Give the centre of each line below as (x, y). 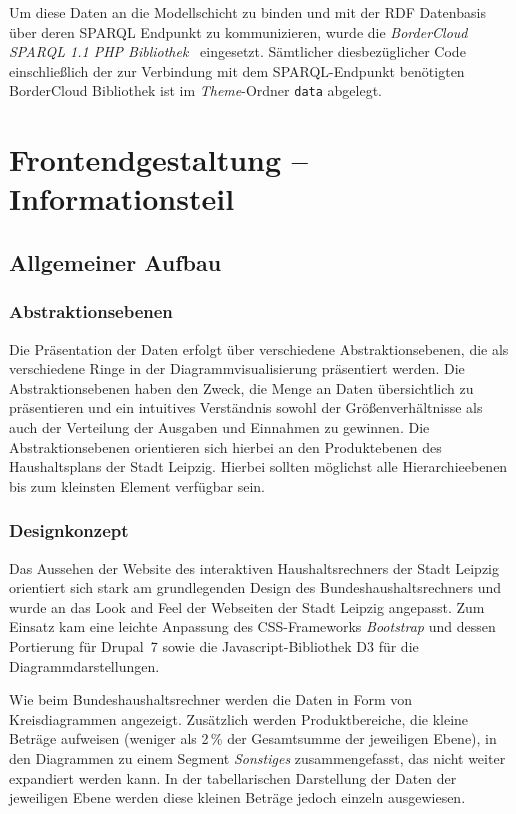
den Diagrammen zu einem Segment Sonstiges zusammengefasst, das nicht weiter (257, 757)
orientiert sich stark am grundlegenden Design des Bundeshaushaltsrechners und (255, 587)
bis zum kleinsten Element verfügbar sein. (137, 485)
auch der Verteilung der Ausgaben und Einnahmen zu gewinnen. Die (219, 426)
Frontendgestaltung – (158, 159)
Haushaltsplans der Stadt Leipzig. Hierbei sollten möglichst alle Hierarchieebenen (258, 466)
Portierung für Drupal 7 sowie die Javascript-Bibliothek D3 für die (214, 645)
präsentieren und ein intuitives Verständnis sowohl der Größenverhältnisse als (246, 407)
